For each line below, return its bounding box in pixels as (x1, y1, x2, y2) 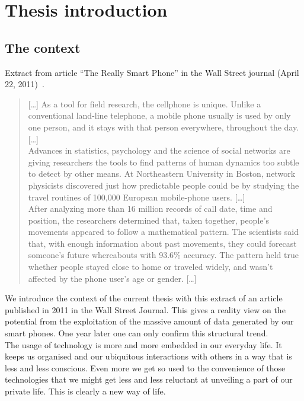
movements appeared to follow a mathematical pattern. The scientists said (28, 225, 299, 238)
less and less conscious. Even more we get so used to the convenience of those (5, 361, 286, 374)
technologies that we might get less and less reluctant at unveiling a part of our (5, 373, 293, 386)
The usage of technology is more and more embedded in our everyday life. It (5, 338, 282, 351)
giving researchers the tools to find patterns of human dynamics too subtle (28, 155, 299, 168)
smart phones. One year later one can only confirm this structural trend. (5, 327, 268, 339)
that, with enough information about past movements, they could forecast (28, 237, 297, 249)
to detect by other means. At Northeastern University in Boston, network (28, 167, 296, 180)
